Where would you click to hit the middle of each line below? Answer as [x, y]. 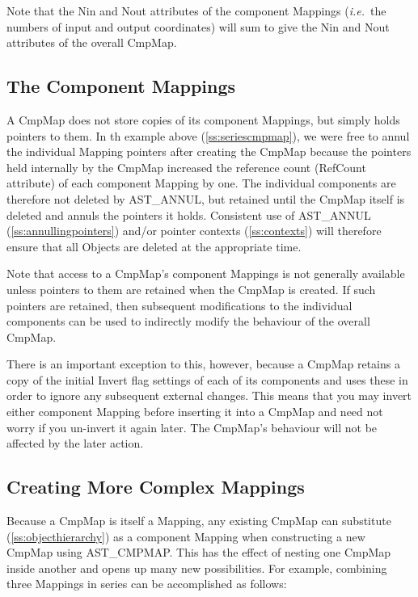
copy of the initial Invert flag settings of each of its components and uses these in [207, 379]
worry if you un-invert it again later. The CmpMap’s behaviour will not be [192, 427]
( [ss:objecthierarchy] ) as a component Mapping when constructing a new [186, 536]
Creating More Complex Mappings [156, 487]
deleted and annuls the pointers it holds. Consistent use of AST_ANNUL [189, 214]
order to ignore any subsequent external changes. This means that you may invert [209, 395]
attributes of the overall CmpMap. [92, 42]
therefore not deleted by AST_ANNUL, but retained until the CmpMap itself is [206, 198]
